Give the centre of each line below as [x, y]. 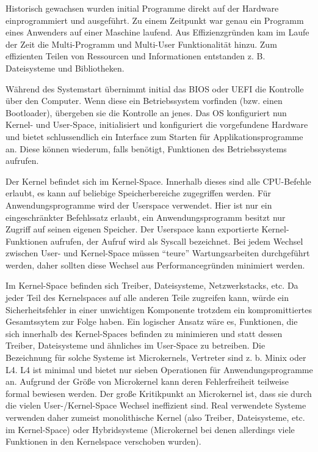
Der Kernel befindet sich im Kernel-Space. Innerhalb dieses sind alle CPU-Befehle [158, 181]
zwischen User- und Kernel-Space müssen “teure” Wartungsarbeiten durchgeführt [158, 253]
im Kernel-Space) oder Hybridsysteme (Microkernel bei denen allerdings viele [150, 429]
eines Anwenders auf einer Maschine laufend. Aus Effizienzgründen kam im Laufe [157, 32]
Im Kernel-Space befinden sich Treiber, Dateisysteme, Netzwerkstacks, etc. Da [152, 285]
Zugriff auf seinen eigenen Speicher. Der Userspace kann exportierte [132, 229]
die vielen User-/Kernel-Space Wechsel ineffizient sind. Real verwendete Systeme [156, 405]
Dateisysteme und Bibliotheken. [65, 68]
